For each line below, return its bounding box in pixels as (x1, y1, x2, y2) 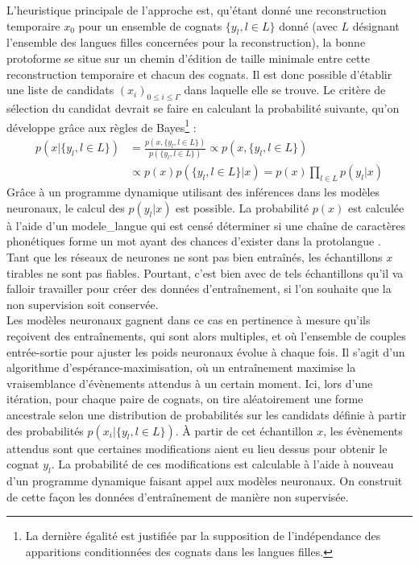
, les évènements (323, 422, 403, 439)
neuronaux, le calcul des (6, 199, 125, 216)
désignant (352, 17, 400, 34)
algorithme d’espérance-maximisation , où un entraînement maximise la (6, 359, 356, 376)
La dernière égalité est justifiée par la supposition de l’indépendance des (25, 527, 381, 544)
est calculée (347, 199, 404, 216)
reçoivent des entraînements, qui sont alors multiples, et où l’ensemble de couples (6, 328, 406, 344)
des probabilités (6, 422, 84, 439)
